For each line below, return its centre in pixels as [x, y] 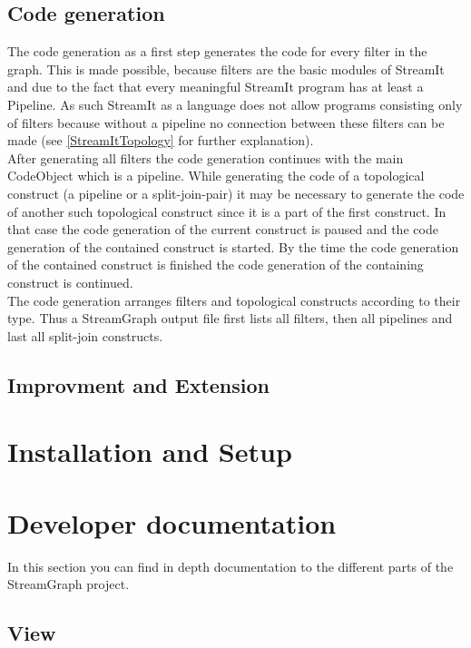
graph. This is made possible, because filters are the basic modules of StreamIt [226, 69]
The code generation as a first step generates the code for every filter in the [217, 51]
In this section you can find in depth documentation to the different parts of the [231, 566]
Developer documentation [172, 522]
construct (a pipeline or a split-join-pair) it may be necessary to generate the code [236, 193]
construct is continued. [70, 282]
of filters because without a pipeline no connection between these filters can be [226, 122]
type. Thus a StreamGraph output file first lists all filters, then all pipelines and [230, 318]
